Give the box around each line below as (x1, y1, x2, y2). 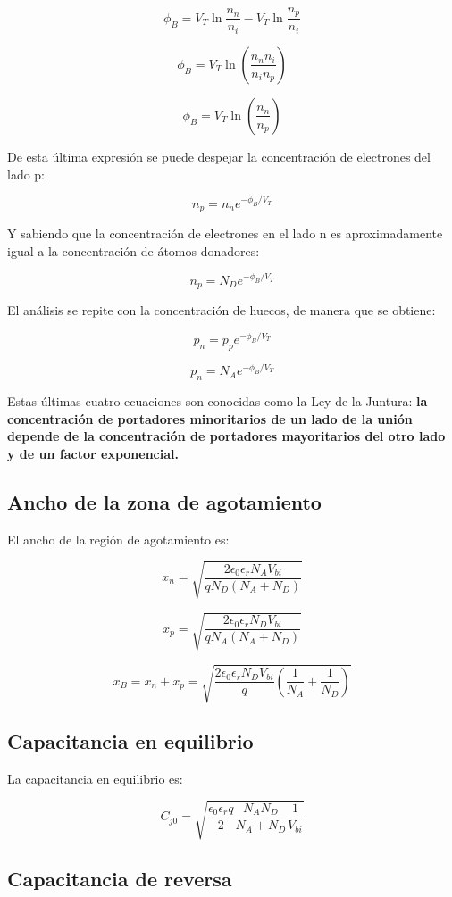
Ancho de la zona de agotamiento (7, 487, 322, 515)
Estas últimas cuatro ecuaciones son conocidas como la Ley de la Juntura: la (7, 392, 428, 411)
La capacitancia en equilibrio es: (7, 769, 183, 788)
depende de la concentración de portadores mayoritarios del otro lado (7, 427, 446, 445)
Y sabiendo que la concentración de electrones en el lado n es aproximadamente (7, 224, 443, 243)
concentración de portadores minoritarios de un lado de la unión (7, 409, 413, 428)
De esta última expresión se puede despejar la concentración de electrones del (7, 146, 431, 165)
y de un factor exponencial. (7, 444, 179, 462)
